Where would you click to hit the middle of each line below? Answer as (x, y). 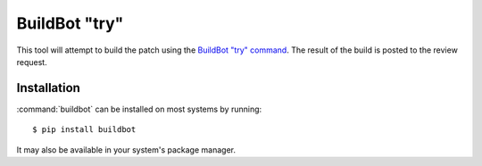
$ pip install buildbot (84, 130)
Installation (48, 88)
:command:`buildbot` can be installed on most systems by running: (139, 109)
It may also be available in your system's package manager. (126, 149)
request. (32, 62)
